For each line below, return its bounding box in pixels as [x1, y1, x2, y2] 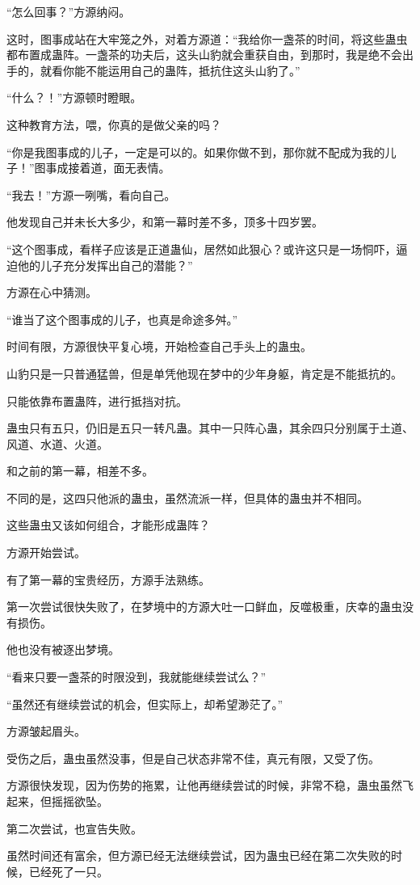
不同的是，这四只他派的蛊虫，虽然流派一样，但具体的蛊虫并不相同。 [6, 489, 368, 506]
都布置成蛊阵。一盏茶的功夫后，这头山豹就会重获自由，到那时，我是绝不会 [6, 46, 402, 63]
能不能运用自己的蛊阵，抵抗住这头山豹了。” [73, 61, 300, 78]
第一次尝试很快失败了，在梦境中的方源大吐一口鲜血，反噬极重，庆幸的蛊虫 [6, 598, 402, 615]
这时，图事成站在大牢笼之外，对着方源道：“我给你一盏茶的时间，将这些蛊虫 [6, 30, 408, 47]
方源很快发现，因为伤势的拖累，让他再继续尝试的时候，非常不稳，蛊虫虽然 [6, 777, 402, 794]
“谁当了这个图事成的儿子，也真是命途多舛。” [6, 310, 238, 327]
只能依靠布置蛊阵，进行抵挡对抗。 [6, 392, 187, 409]
